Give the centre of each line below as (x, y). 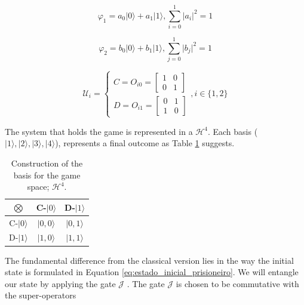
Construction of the (47, 163)
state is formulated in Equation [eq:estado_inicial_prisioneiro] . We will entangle (152, 272)
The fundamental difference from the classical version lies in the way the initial (149, 260)
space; (38, 187)
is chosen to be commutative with (237, 283)
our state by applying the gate (60, 283)
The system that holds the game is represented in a (99, 131)
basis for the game (47, 175)
